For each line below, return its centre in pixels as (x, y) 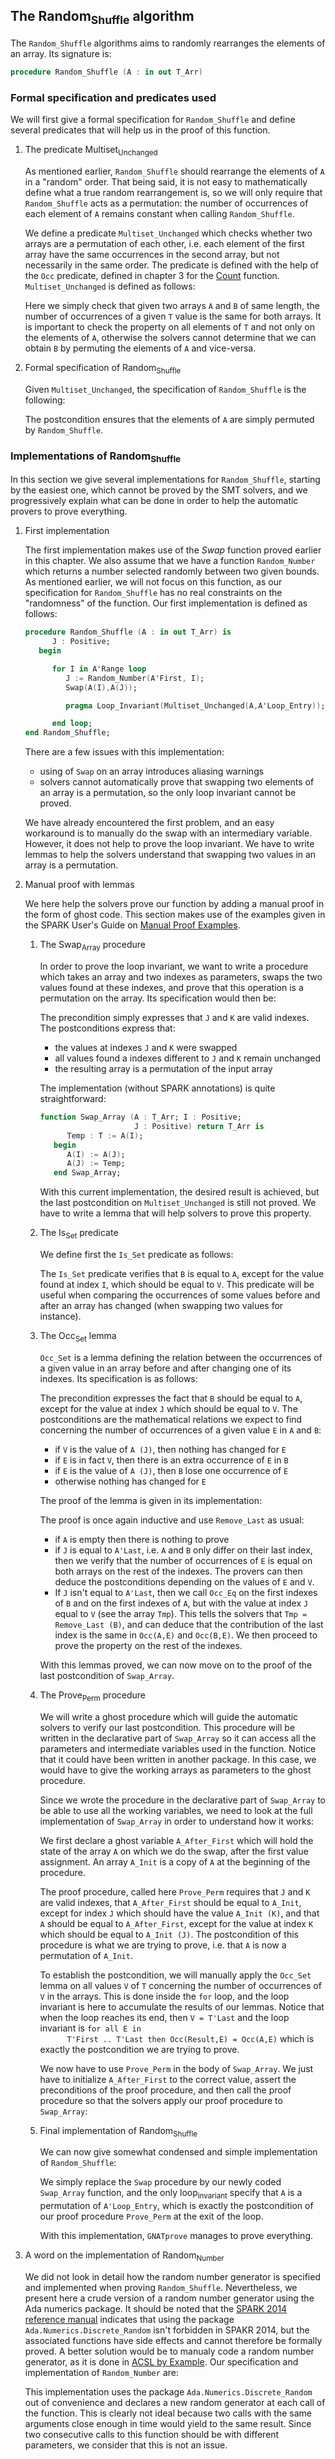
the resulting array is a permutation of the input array (163, 1068)
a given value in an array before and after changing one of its (165, 1368)
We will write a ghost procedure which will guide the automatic (169, 1716)
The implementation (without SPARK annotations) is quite (157, 1088)
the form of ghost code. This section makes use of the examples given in (175, 915)
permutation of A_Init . (86, 1955)
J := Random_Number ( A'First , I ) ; (135, 678)
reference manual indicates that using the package (129, 2319)
